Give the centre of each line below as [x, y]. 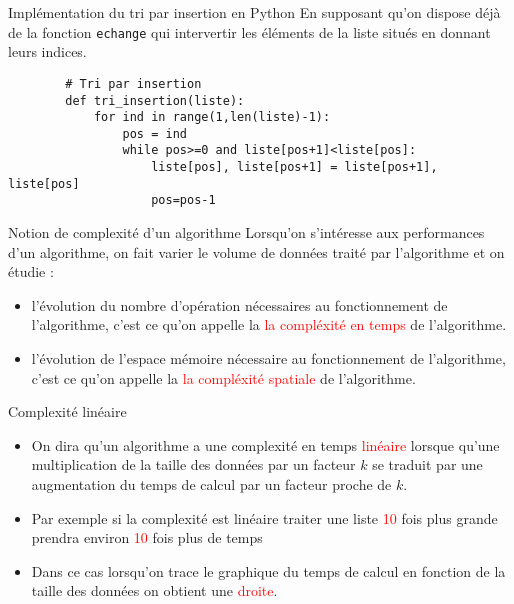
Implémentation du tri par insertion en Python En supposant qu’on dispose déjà [254, 12]
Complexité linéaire [67, 411]
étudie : [31, 271]
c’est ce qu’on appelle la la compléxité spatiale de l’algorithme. [223, 377]
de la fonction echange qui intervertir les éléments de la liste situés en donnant [249, 31]
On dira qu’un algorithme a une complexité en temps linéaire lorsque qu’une [265, 444]
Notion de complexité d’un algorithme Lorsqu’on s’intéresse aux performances [246, 232]
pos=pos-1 [183, 200]
